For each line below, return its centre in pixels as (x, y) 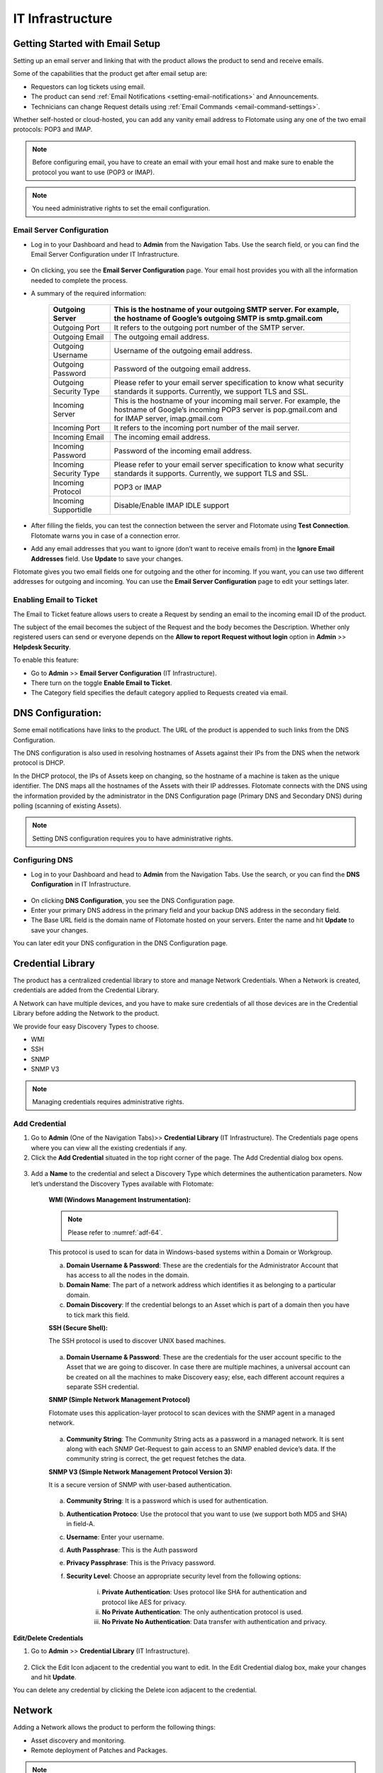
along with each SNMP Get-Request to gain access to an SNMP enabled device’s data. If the (201, 1449)
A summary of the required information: (89, 294)
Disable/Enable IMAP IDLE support (172, 506)
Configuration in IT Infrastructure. (81, 884)
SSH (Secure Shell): (78, 1328)
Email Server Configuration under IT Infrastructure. (105, 254)
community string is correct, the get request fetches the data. (156, 1459)
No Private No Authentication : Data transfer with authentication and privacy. (214, 1622)
